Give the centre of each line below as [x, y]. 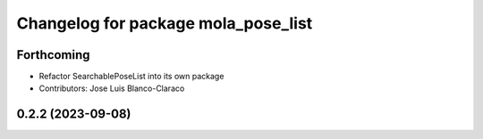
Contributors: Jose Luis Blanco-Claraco [112, 88]
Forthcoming [53, 55]
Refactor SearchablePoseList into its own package [131, 77]
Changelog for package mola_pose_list [165, 23]
